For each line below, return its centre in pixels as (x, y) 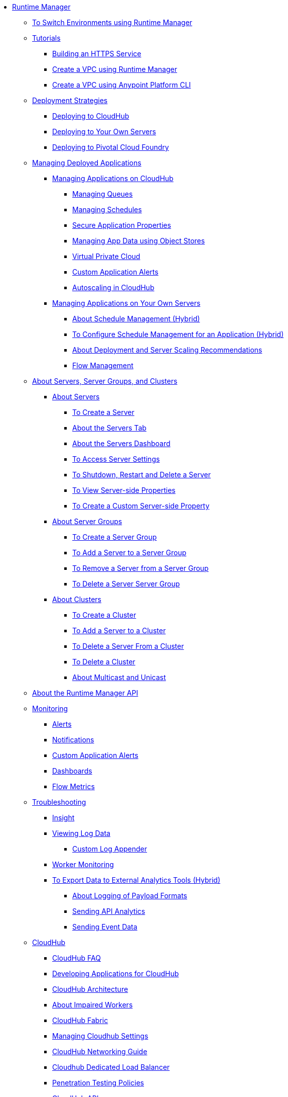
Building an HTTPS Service (97, 54)
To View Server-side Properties (124, 490)
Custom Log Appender (110, 849)
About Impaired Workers (93, 1005)
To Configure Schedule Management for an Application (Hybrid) (178, 334)
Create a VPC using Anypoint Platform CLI (122, 85)
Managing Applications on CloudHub (113, 178)
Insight (63, 818)
